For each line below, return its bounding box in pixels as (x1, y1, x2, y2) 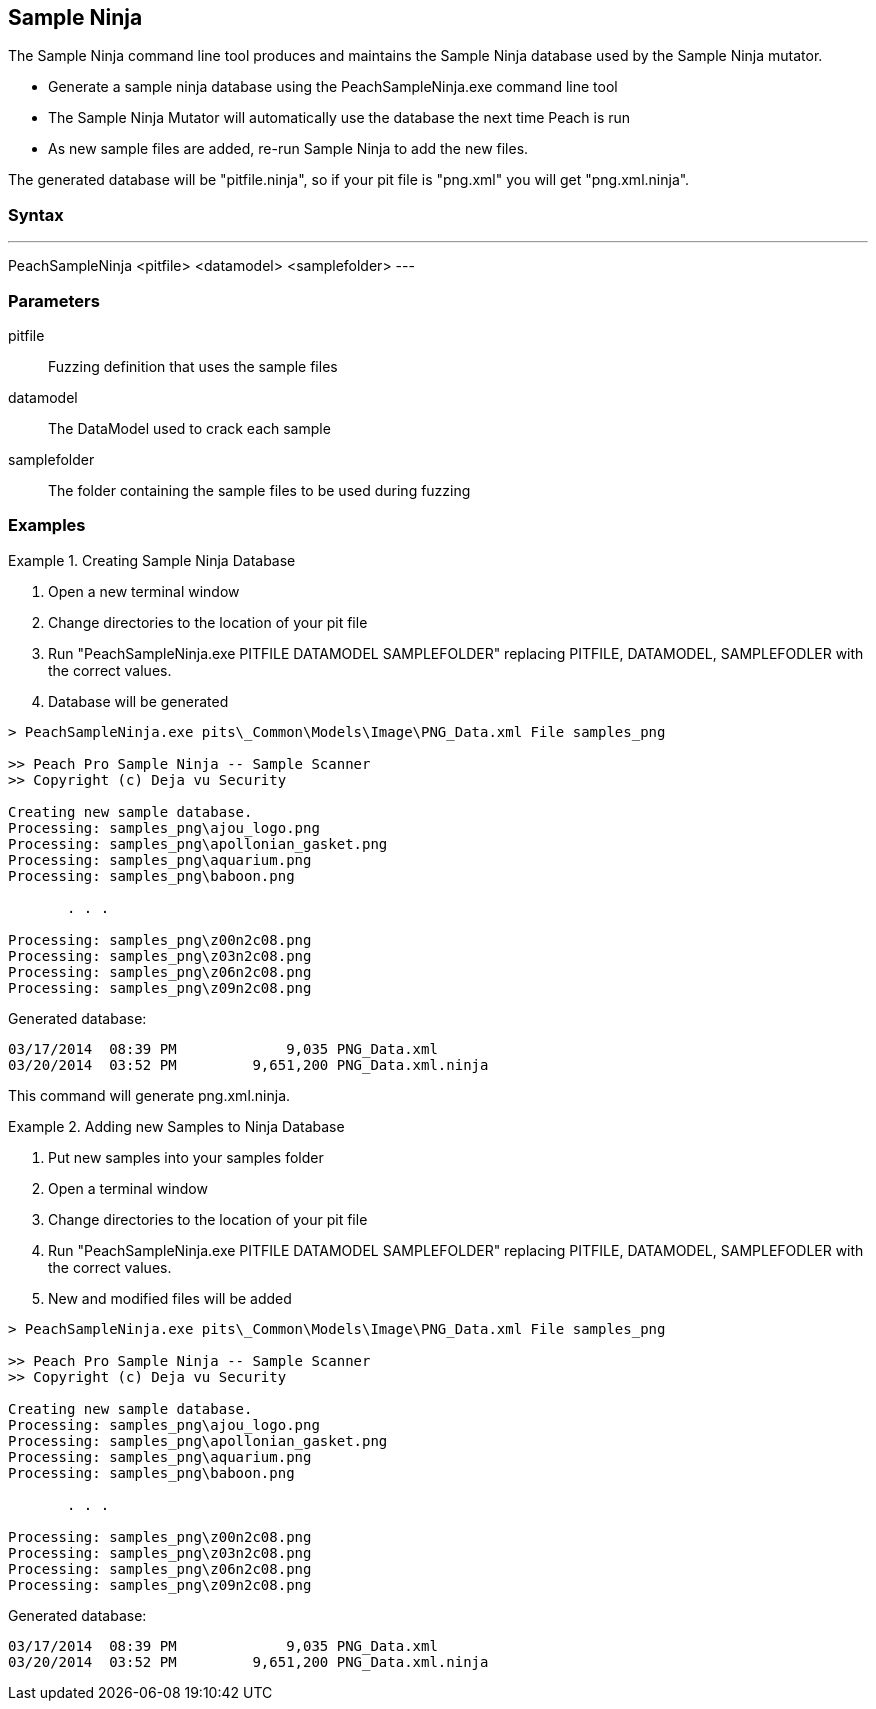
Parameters (8, 290, 100, 311)
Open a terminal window (48, 1179, 208, 1197)
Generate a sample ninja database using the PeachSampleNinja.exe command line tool (48, 78, 618, 96)
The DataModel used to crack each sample (48, 419, 331, 437)
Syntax (8, 204, 64, 225)
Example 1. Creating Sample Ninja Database (8, 551, 296, 569)
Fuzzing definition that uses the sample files (48, 357, 338, 375)
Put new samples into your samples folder (48, 1148, 324, 1166)
